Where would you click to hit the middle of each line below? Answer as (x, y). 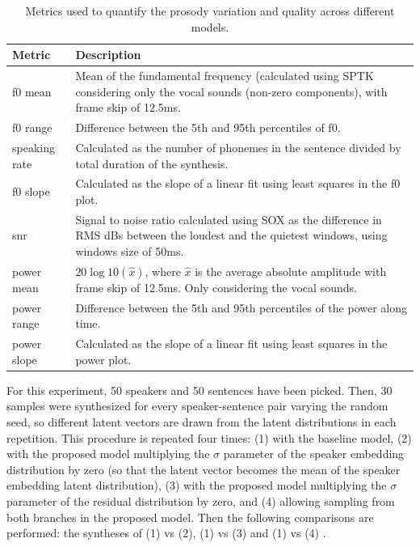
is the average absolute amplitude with (291, 271)
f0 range (32, 127)
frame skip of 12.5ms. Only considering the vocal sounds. (216, 287)
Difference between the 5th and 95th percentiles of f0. (208, 127)
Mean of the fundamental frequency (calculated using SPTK (225, 76)
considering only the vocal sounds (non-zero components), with (231, 91)
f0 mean (32, 91)
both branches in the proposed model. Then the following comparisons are (190, 517)
